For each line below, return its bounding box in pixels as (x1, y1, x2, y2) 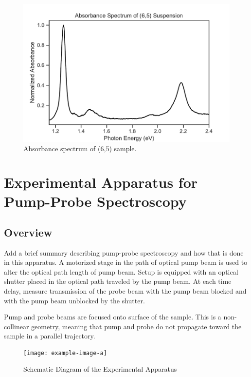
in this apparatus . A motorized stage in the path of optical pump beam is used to (4, 257, 248, 267)
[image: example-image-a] (23, 349, 107, 357)
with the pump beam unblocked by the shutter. (4, 295, 145, 305)
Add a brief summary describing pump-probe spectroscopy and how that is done (4, 247, 244, 258)
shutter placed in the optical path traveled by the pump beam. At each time (4, 276, 232, 286)
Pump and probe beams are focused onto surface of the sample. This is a (4, 312, 221, 322)
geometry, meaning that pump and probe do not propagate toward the (31, 321, 242, 331)
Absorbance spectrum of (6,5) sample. (23, 143, 137, 154)
